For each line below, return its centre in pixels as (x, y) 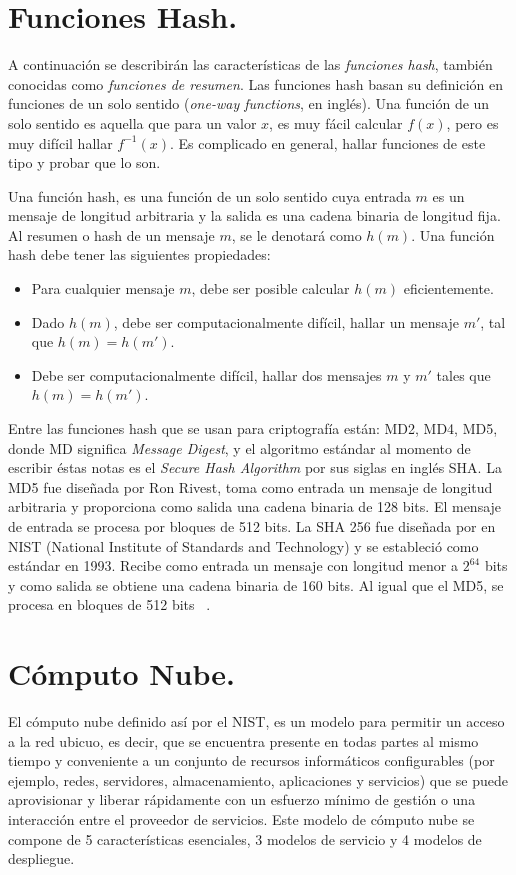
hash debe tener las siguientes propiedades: (139, 254)
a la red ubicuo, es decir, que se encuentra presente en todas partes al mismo (243, 740)
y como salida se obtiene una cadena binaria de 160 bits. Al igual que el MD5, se (256, 584)
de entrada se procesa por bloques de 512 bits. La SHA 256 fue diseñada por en (252, 526)
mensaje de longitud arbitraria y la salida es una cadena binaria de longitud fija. (254, 215)
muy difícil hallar (60, 142)
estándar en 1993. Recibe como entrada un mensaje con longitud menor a (233, 565)
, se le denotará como (296, 234)
